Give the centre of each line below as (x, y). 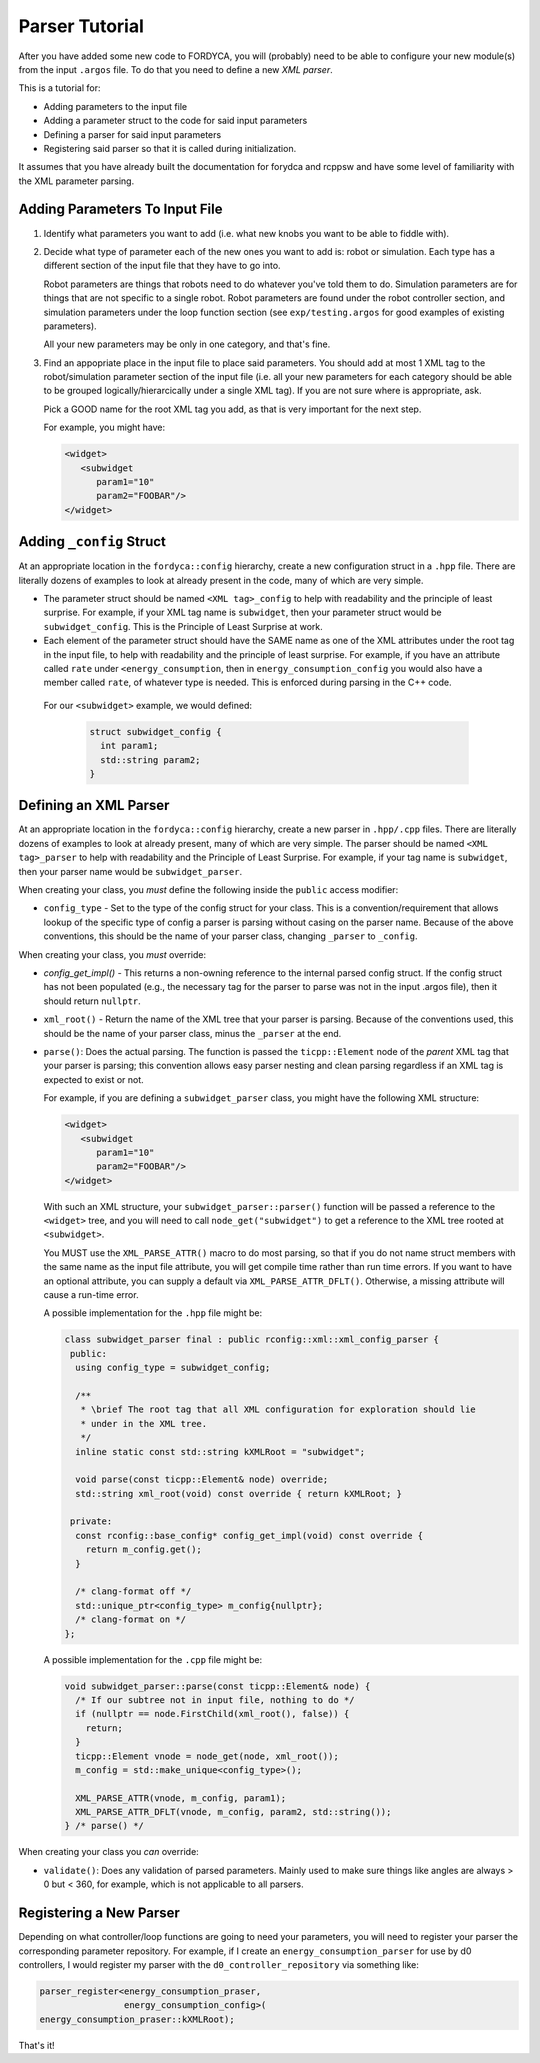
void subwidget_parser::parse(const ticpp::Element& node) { (217, 1686)
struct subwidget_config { (155, 731)
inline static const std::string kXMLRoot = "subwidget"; (220, 1451)
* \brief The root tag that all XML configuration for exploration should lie (278, 1409)
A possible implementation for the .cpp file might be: (153, 1659)
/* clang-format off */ (133, 1591)
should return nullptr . (92, 1001)
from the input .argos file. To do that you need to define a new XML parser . (176, 69)
